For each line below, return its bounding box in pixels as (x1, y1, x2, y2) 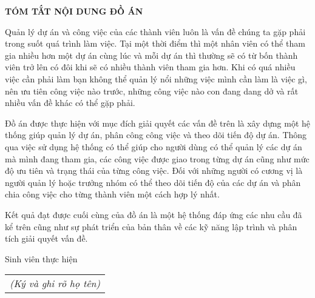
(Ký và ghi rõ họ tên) (10, 276, 101, 291)
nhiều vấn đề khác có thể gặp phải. (5, 96, 135, 109)
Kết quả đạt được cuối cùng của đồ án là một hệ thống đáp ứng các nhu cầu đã (5, 208, 302, 220)
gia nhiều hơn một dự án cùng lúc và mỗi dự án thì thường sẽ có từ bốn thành (5, 48, 298, 61)
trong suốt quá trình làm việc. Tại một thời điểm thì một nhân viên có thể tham (5, 37, 305, 50)
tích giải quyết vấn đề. (5, 232, 88, 245)
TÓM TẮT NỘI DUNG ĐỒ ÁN (5, 5, 143, 17)
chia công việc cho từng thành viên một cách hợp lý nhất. (5, 188, 220, 200)
